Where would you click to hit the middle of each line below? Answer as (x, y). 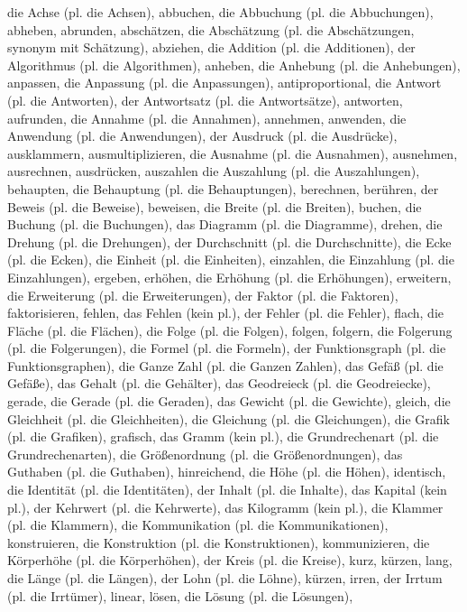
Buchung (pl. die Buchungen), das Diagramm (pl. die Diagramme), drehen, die (225, 224)
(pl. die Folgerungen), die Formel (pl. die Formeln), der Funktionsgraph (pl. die (227, 348)
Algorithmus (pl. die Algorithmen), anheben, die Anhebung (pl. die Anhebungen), (234, 65)
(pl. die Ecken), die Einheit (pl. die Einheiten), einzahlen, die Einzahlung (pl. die (231, 260)
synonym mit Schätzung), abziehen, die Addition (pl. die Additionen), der (211, 47)
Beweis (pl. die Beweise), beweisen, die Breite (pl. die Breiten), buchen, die (215, 206)
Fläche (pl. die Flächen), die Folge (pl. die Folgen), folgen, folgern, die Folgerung (230, 330)
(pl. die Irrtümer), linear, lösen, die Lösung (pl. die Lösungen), (180, 595)
